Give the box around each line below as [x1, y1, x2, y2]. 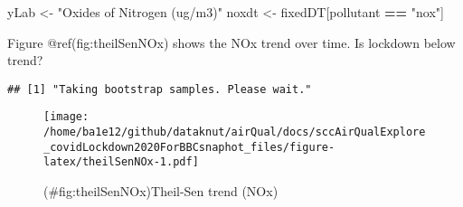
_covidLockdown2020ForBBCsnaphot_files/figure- [43, 140, 335, 154]
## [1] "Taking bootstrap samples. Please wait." [7, 82, 312, 96]
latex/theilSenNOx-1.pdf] [43, 155, 199, 169]
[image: [43, 110, 90, 124]
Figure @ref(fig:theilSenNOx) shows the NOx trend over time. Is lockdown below [7, 33, 456, 52]
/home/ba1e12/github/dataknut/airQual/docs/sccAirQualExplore [43, 126, 426, 139]
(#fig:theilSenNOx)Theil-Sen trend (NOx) [43, 182, 279, 201]
